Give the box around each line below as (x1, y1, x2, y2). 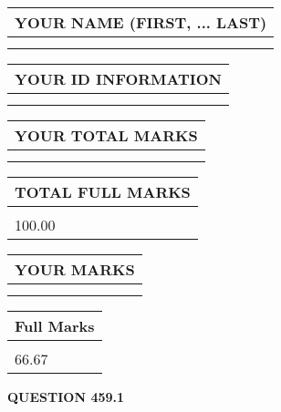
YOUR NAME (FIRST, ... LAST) (15, 12, 267, 33)
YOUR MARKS (15, 259, 135, 280)
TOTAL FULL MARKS (15, 181, 191, 202)
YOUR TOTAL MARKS (15, 125, 198, 146)
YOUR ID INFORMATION (15, 68, 222, 89)
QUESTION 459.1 (7, 387, 125, 406)
